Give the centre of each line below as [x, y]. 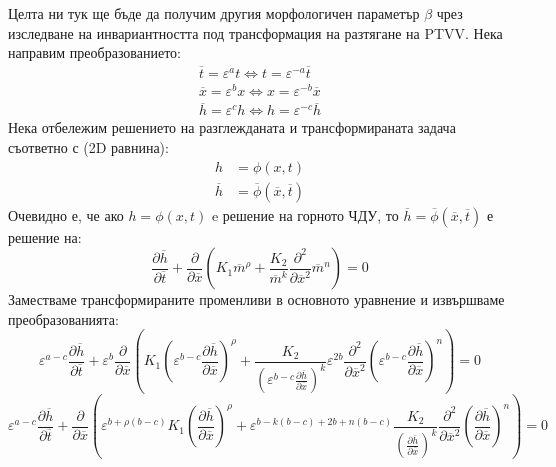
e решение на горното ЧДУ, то [305, 214]
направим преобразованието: [95, 52]
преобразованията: [63, 318]
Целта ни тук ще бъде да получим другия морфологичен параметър [214, 13]
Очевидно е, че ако [66, 214]
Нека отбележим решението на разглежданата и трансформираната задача [232, 127]
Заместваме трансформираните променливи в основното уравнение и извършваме [256, 299]
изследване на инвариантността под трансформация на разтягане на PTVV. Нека [255, 32]
